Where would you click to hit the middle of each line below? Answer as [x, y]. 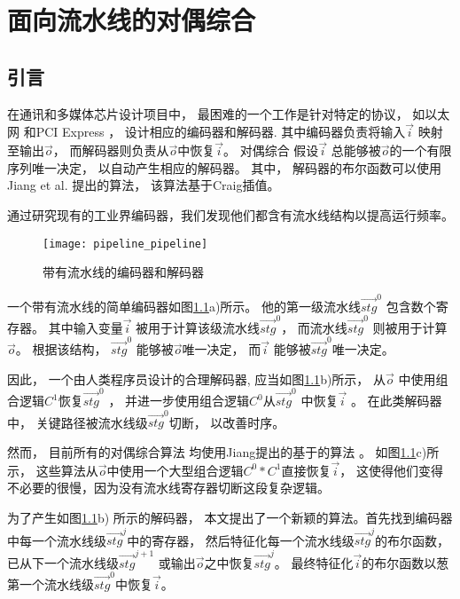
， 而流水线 [314, 327]
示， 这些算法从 [53, 470]
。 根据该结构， [61, 349]
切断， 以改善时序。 [227, 422]
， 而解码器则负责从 [111, 150]
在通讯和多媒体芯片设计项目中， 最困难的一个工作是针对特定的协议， [208, 113]
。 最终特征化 [314, 562]
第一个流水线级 [51, 583]
